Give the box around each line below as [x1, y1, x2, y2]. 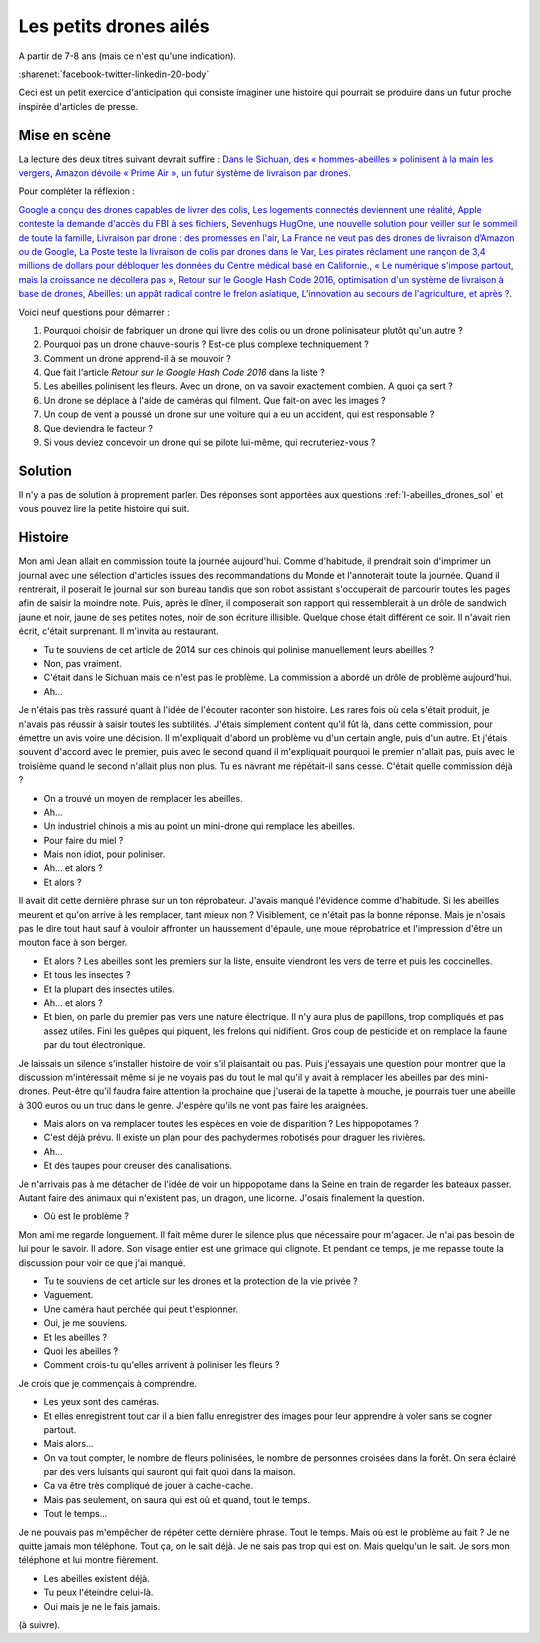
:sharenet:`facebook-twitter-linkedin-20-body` [18, 68, 210, 80]
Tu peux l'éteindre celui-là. [43, 1586, 154, 1599]
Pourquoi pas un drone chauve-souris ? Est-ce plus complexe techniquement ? [43, 338, 369, 350]
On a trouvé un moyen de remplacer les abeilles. [43, 792, 244, 804]
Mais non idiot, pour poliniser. [43, 848, 166, 860]
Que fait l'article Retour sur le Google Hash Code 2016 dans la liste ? [43, 366, 325, 379]
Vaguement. [43, 1289, 94, 1301]
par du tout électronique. [43, 1039, 146, 1051]
